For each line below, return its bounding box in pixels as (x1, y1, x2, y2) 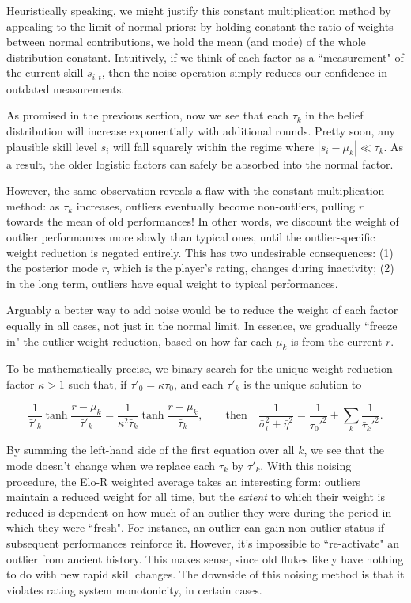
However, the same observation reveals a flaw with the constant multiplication (6, 182, 385, 199)
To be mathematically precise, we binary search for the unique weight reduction (6, 360, 393, 377)
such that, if (68, 375, 127, 392)
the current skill (6, 64, 84, 81)
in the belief (305, 107, 364, 123)
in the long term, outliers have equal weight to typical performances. (6, 275, 338, 291)
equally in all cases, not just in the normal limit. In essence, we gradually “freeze (6, 317, 398, 333)
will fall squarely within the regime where (112, 138, 315, 154)
